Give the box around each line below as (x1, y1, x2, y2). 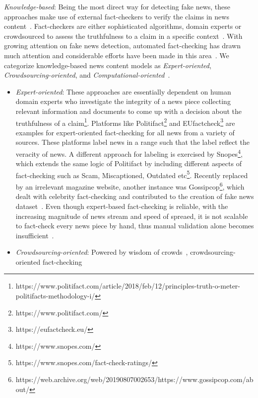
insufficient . (15, 230, 54, 240)
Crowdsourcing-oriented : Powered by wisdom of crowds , (15, 247, 188, 257)
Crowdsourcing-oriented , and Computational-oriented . (4, 70, 170, 80)
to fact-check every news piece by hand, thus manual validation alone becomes (15, 220, 254, 231)
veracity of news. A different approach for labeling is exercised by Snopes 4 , (15, 147, 243, 159)
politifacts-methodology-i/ (15, 291, 95, 301)
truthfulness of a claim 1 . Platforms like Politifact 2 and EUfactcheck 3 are (15, 116, 235, 128)
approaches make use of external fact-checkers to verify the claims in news (4, 11, 229, 21)
